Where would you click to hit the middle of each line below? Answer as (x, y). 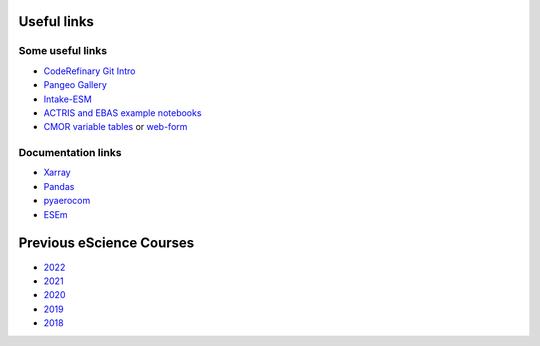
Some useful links (63, 51)
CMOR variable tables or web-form (115, 127)
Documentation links (70, 153)
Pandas (59, 186)
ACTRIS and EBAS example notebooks (122, 112)
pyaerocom (67, 201)
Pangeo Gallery (75, 85)
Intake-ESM (67, 99)
